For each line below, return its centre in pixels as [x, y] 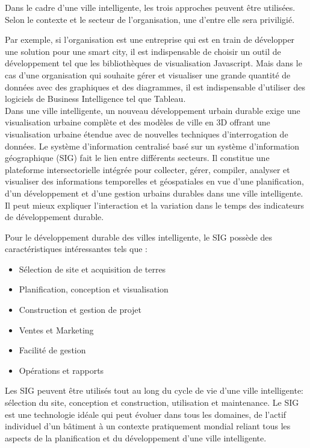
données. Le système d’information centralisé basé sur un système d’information [152, 146]
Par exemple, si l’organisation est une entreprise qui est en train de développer [150, 39]
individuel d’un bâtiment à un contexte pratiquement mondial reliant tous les [148, 426]
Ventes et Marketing [56, 330]
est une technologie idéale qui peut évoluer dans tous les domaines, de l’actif [146, 414]
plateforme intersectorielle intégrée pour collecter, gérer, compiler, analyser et [147, 169]
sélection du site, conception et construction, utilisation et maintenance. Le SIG [152, 402]
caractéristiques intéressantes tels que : [76, 249]
